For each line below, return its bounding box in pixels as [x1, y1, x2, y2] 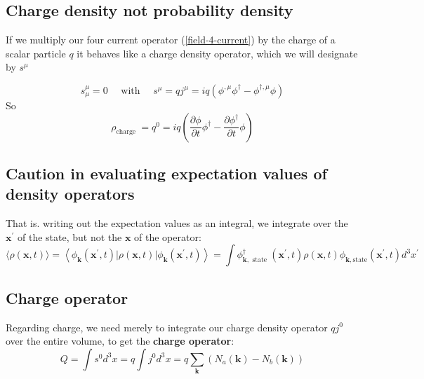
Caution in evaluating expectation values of [6, 162, 327, 184]
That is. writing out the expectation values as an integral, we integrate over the [6, 216, 348, 230]
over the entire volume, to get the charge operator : [6, 333, 234, 348]
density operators [6, 183, 135, 205]
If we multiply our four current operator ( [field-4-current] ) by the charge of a [6, 32, 336, 47]
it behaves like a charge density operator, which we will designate [77, 46, 358, 60]
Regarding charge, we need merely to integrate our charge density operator [6, 319, 328, 334]
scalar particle [6, 46, 66, 60]
